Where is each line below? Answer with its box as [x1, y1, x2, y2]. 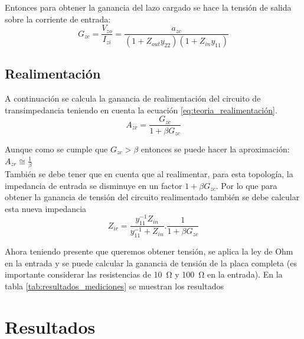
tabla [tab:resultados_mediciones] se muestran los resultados [5, 279, 224, 292]
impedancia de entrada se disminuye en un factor [5, 179, 182, 191]
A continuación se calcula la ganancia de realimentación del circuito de [5, 92, 261, 105]
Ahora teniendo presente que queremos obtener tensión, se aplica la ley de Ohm [5, 245, 293, 257]
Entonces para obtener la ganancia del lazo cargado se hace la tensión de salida [5, 1, 292, 13]
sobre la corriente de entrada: [5, 12, 111, 25]
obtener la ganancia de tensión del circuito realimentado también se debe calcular [5, 191, 300, 203]
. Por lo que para [215, 179, 277, 191]
